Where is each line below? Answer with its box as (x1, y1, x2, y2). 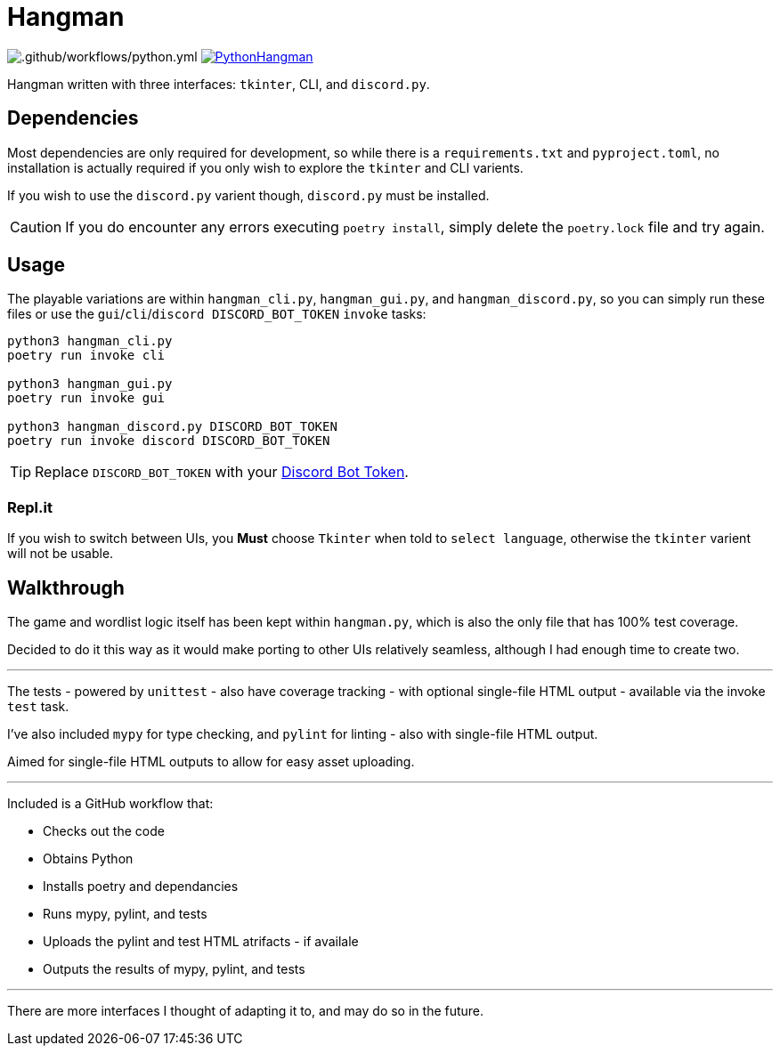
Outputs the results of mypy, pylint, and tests (43, 961, 305, 977)
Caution (10, 217, 62, 236)
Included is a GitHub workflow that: (7, 796, 214, 812)
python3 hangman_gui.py (7, 377, 173, 392)
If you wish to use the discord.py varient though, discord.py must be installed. (7, 187, 490, 203)
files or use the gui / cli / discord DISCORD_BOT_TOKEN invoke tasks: (7, 306, 427, 322)
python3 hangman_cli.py (7, 334, 173, 349)
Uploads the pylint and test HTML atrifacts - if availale (43, 934, 359, 950)
